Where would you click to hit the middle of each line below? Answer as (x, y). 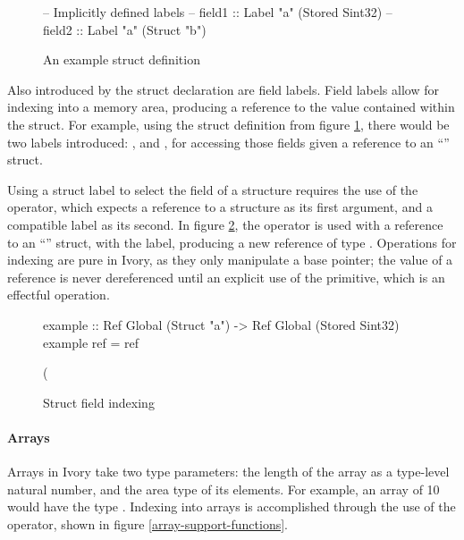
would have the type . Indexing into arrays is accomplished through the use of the (232, 506)
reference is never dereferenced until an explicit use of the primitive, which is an (226, 277)
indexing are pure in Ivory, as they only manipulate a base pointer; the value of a (230, 260)
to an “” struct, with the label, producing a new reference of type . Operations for (232, 242)
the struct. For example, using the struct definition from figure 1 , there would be (228, 124)
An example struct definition (122, 59)
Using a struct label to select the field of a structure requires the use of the (213, 189)
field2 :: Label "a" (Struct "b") (125, 29)
